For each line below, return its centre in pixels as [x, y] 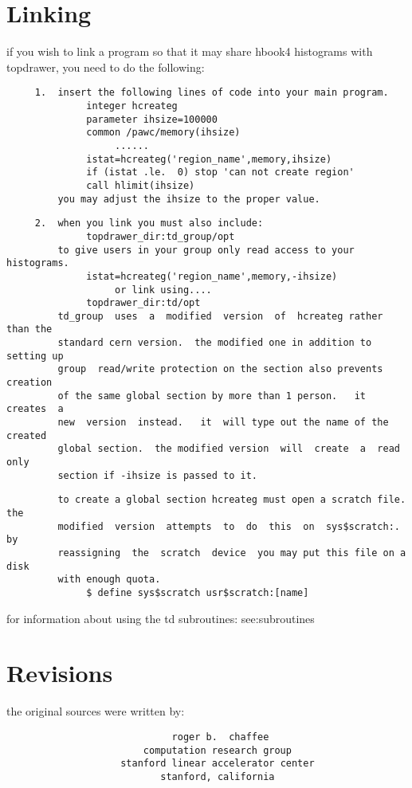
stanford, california [218, 776]
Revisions [60, 673]
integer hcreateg [132, 106]
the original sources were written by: [96, 711]
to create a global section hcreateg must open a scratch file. [232, 500]
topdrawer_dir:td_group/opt [161, 236]
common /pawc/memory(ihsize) [163, 133]
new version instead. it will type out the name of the [223, 423]
